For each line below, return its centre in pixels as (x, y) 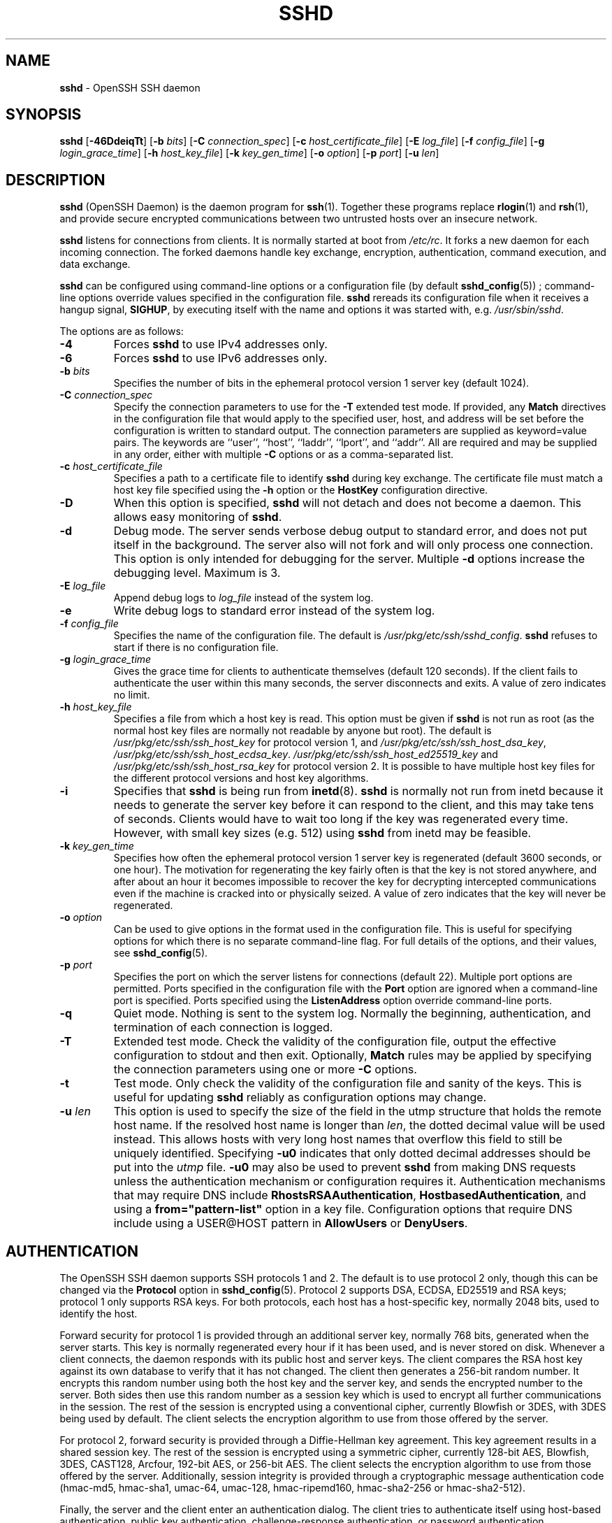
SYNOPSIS (44, 115)
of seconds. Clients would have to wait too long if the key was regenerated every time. (341, 819)
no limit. (132, 695)
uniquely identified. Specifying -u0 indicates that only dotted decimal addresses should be (352, 1153)
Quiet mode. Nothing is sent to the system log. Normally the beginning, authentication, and (352, 1014)
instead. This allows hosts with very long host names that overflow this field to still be (338, 1139)
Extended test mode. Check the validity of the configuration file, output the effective (335, 1042)
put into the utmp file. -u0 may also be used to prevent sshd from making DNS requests (345, 1167)
